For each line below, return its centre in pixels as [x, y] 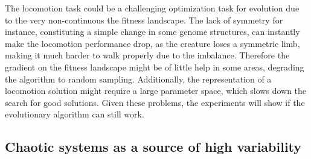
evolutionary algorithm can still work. [75, 114]
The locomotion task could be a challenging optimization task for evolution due [152, 8]
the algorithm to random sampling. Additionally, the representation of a [138, 79]
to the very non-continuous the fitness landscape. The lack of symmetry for [144, 20]
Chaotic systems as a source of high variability [153, 147]
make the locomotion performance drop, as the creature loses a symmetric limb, [152, 43]
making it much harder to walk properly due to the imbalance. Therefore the [147, 55]
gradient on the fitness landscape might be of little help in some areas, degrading [155, 67]
